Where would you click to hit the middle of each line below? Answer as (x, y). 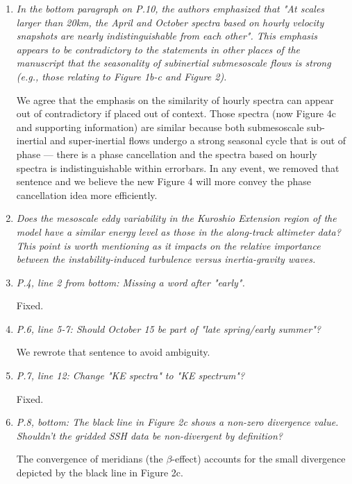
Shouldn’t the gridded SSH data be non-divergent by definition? (150, 435)
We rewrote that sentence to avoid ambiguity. (113, 352)
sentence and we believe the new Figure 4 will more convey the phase (164, 181)
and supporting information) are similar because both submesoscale (160, 127)
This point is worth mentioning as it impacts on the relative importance (168, 245)
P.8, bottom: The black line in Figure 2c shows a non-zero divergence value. (177, 422)
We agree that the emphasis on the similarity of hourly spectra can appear (175, 100)
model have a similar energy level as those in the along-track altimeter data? (178, 231)
